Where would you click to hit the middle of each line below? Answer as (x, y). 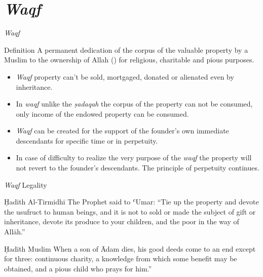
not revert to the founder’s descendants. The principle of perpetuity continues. (138, 168)
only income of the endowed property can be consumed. (102, 113)
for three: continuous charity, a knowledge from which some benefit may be (121, 258)
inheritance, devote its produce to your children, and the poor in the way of (122, 221)
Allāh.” (15, 232)
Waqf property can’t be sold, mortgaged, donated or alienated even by (125, 76)
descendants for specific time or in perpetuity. (87, 140)
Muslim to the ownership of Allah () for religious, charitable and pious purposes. (129, 60)
